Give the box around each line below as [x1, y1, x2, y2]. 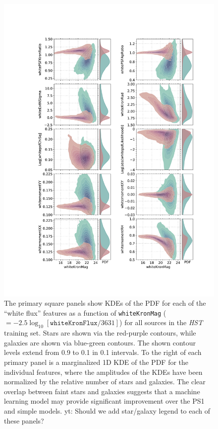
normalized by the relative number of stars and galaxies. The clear [4, 376, 206, 387]
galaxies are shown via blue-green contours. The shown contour [4, 337, 196, 347]
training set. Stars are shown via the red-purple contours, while [4, 328, 196, 338]
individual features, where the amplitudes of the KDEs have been [4, 366, 203, 377]
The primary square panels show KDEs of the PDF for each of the [4, 298, 206, 308]
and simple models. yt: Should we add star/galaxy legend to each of [4, 405, 211, 416]
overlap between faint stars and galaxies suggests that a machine [4, 386, 200, 396]
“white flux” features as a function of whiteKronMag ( [4, 307, 166, 318]
